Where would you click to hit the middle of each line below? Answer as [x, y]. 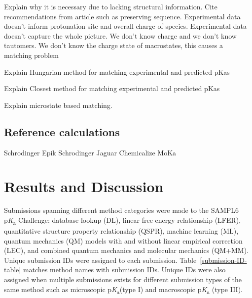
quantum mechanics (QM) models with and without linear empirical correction [123, 240]
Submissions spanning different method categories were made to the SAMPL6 [122, 210]
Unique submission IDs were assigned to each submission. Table [100, 260]
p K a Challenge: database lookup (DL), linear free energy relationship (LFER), [123, 220]
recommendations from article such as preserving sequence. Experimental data [122, 16]
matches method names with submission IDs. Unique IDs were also [124, 270]
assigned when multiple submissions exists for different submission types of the [123, 279]
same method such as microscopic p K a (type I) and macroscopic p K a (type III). [124, 290]
